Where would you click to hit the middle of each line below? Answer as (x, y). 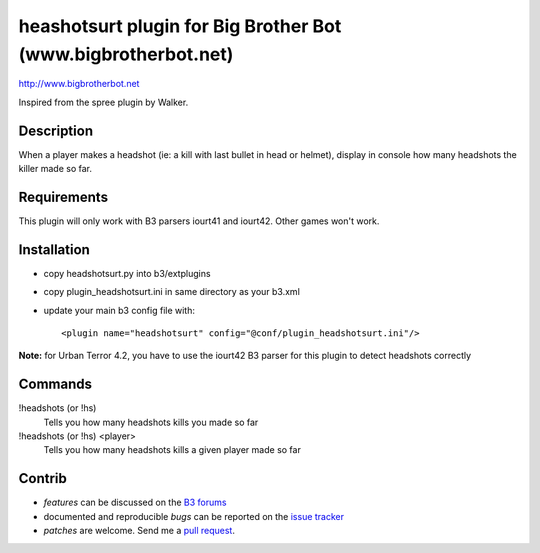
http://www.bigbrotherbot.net (79, 84)
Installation (54, 249)
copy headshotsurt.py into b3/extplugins (127, 273)
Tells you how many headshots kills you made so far (151, 422)
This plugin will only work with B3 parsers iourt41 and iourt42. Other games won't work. (199, 221)
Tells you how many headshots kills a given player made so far (172, 450)
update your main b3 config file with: (119, 310)
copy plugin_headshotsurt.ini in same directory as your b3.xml (171, 292)
